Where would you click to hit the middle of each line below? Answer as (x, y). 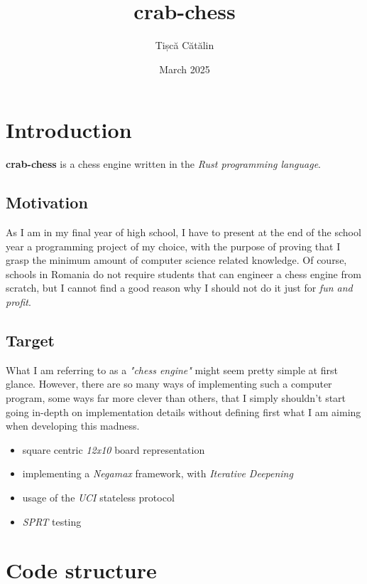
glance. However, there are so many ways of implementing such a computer (169, 384)
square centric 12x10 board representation (114, 449)
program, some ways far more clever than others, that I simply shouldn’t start (176, 398)
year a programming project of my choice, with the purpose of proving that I (173, 246)
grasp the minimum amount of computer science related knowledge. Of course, (176, 260)
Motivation (47, 202)
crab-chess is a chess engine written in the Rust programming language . (163, 164)
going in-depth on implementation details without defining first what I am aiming (183, 412)
